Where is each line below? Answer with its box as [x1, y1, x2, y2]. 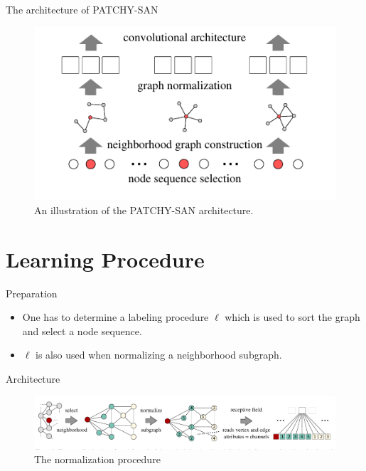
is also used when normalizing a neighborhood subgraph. [36, 347, 282, 362]
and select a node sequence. [22, 323, 142, 338]
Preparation [6, 285, 58, 300]
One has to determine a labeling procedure [22, 309, 209, 324]
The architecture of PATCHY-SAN [6, 2, 158, 16]
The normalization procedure [34, 452, 161, 467]
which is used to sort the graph [225, 309, 360, 324]
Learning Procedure [6, 244, 205, 273]
